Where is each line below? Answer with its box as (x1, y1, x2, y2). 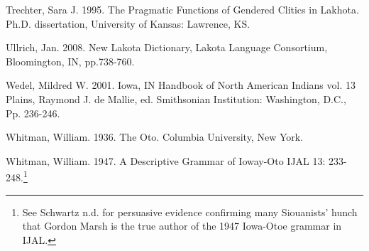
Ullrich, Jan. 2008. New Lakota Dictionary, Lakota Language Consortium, (6, 40, 328, 55)
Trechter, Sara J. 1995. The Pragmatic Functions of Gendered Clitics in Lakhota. (6, 2, 359, 16)
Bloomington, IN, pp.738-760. (6, 53, 135, 68)
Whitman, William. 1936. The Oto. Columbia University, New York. (6, 129, 304, 144)
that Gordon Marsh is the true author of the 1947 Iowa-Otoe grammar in (22, 218, 342, 233)
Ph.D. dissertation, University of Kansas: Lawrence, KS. (6, 16, 250, 31)
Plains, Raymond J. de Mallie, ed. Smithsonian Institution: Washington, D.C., (6, 91, 346, 106)
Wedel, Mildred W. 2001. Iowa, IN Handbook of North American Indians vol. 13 (6, 78, 356, 92)
